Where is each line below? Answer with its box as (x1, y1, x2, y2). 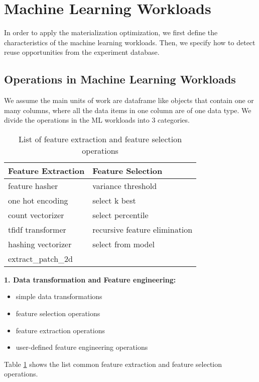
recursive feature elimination (92, 223, 193, 235)
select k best (92, 194, 136, 206)
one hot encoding (8, 194, 68, 206)
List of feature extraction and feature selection (19, 133, 182, 145)
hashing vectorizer (8, 238, 72, 250)
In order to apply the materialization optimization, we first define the (4, 27, 218, 38)
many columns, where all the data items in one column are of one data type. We (4, 105, 251, 115)
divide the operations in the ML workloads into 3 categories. (4, 115, 190, 125)
